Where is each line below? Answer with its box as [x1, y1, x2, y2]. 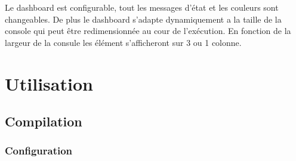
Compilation [5, 112, 82, 131]
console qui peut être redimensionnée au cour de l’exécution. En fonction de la [5, 24, 291, 37]
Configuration [5, 143, 73, 158]
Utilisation [5, 71, 93, 95]
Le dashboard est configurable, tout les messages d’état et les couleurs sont [5, 1, 279, 13]
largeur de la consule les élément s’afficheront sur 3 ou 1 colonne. [5, 36, 242, 48]
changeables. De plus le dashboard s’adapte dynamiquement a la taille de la [5, 13, 282, 25]
